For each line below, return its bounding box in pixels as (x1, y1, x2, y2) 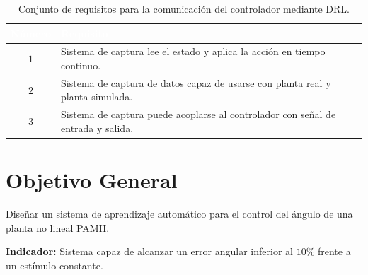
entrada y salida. (61, 120, 134, 135)
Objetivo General (6, 165, 178, 194)
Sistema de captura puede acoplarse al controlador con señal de (61, 107, 336, 122)
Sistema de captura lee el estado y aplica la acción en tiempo (61, 44, 326, 59)
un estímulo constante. (6, 257, 103, 272)
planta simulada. (61, 89, 133, 104)
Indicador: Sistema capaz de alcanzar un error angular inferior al (6, 244, 293, 259)
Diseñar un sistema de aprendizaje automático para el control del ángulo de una (6, 206, 353, 221)
